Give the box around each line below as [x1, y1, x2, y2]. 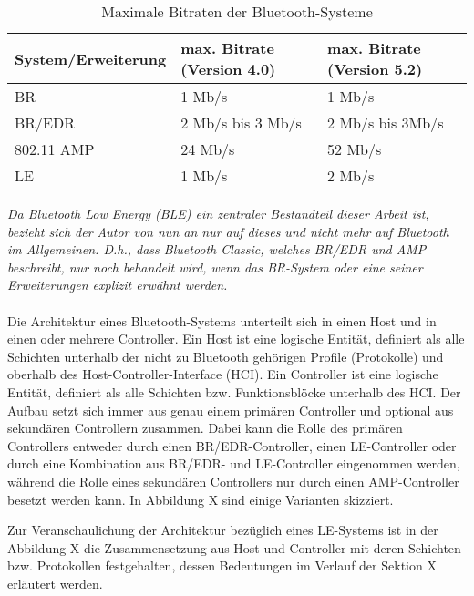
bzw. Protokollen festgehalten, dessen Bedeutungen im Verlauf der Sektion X [7, 556, 437, 575]
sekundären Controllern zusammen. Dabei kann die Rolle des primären [7, 418, 403, 437]
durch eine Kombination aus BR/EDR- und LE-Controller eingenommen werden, [7, 454, 460, 473]
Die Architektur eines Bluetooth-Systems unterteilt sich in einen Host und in [7, 311, 437, 330]
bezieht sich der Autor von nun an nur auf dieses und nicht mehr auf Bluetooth [7, 221, 449, 241]
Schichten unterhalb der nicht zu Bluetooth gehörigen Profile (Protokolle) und [7, 346, 444, 365]
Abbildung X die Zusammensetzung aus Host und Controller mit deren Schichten [7, 538, 461, 557]
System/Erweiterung [15, 47, 167, 69]
